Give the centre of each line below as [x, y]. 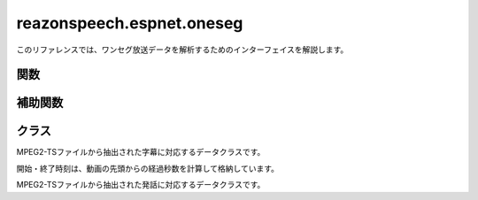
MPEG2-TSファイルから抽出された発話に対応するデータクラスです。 [141, 185]
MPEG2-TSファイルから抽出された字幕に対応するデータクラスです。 [141, 152]
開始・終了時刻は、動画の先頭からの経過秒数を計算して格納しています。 [147, 168]
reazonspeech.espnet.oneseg [130, 23]
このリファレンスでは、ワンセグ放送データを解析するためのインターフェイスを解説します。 [182, 50]
